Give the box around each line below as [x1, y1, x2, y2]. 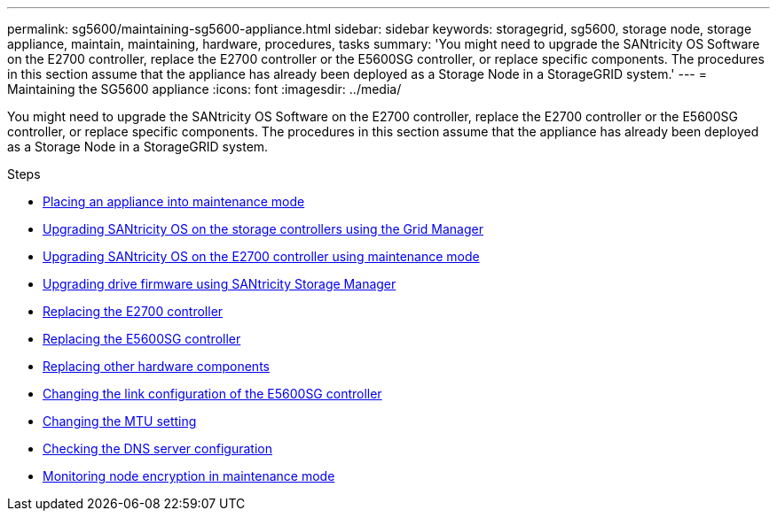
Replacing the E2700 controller [43, 304, 224, 319]
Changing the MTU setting [43, 414, 197, 429]
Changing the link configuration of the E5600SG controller [43, 386, 382, 401]
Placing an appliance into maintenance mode [43, 194, 305, 209]
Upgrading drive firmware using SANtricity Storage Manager [43, 276, 396, 291]
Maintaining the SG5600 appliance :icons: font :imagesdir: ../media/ [7, 81, 402, 97]
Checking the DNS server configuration [43, 441, 272, 456]
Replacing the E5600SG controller [43, 331, 241, 346]
